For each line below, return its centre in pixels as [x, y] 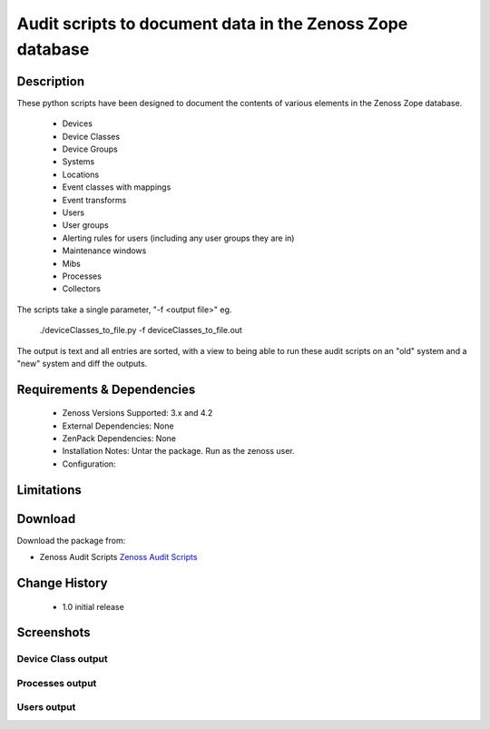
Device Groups [90, 149]
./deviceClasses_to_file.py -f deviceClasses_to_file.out [141, 330]
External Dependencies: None [118, 426]
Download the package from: [71, 540]
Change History [62, 582]
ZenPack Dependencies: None [119, 438]
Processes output [57, 683]
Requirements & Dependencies [106, 389]
